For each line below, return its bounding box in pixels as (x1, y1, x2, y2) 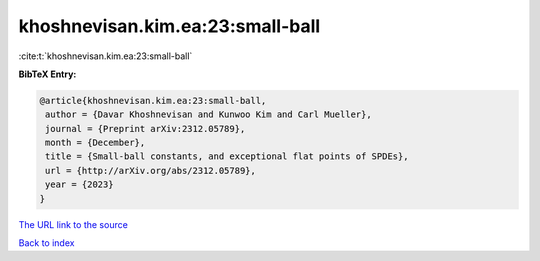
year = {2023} (45, 179, 114, 190)
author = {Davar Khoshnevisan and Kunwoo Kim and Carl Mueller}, (45, 109, 372, 120)
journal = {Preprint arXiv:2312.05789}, (45, 123, 246, 134)
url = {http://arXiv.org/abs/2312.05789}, (45, 165, 257, 176)
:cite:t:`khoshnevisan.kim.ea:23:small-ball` (18, 50, 193, 62)
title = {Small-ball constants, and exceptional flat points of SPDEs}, (45, 151, 409, 162)
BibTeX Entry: (18, 68, 77, 80)
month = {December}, (45, 137, 146, 149)
